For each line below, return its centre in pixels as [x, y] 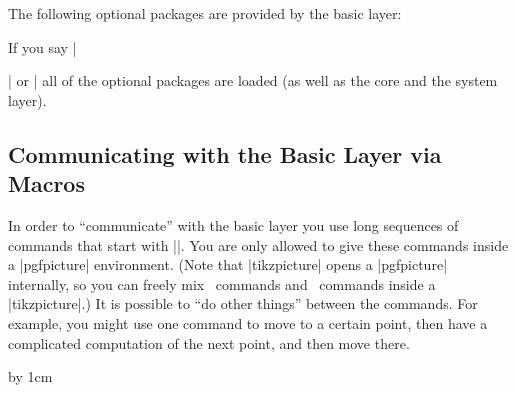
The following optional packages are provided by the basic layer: [205, 13]
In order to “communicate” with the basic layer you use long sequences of [233, 224]
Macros [46, 183]
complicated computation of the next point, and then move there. [209, 342]
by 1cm [30, 376]
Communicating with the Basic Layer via [225, 153]
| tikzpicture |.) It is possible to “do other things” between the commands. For [243, 303]
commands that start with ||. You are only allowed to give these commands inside [258, 244]
